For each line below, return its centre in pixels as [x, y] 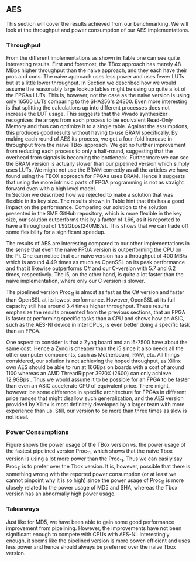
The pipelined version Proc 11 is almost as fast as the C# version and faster [95, 293]
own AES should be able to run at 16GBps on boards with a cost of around [95, 367]
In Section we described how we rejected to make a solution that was [90, 195]
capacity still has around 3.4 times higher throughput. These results [88, 306]
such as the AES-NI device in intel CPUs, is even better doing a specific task [98, 324]
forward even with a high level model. [51, 189]
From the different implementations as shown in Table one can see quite [93, 58]
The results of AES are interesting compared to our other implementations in [98, 244]
